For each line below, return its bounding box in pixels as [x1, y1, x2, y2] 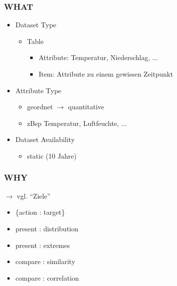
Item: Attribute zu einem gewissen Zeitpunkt [39, 69, 173, 79]
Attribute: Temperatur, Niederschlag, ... [39, 52, 158, 62]
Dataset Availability [15, 134, 75, 144]
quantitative [68, 102, 104, 112]
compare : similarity [15, 256, 76, 266]
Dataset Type [15, 20, 57, 30]
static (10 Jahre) [27, 150, 77, 161]
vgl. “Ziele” [17, 190, 51, 201]
